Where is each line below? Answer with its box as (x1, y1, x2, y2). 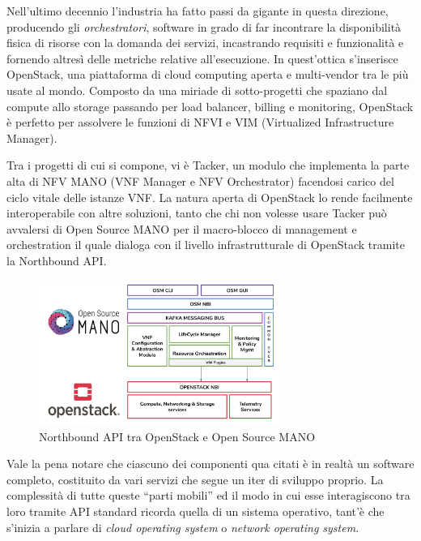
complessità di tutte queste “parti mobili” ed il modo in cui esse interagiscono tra (6, 487, 410, 504)
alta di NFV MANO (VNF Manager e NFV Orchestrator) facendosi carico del (6, 172, 394, 189)
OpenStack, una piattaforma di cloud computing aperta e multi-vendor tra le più (6, 66, 409, 83)
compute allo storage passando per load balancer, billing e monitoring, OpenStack (6, 97, 414, 114)
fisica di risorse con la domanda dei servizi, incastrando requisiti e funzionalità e (6, 34, 404, 51)
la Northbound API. (6, 251, 107, 268)
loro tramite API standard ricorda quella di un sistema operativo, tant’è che (6, 503, 385, 519)
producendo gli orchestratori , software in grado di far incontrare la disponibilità (6, 18, 402, 35)
